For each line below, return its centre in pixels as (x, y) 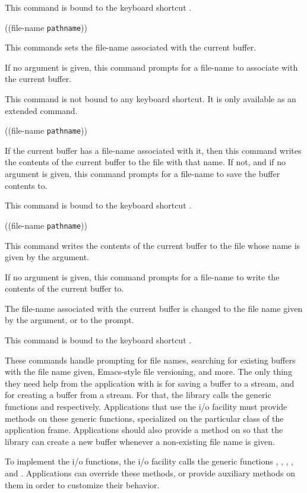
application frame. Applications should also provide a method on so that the (144, 430)
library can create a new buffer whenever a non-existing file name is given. (140, 441)
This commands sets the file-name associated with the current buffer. (131, 47)
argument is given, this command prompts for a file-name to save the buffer (143, 174)
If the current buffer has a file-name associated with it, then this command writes (153, 150)
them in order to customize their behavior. (82, 484)
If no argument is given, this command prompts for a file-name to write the (142, 276)
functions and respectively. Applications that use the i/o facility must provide (146, 407)
